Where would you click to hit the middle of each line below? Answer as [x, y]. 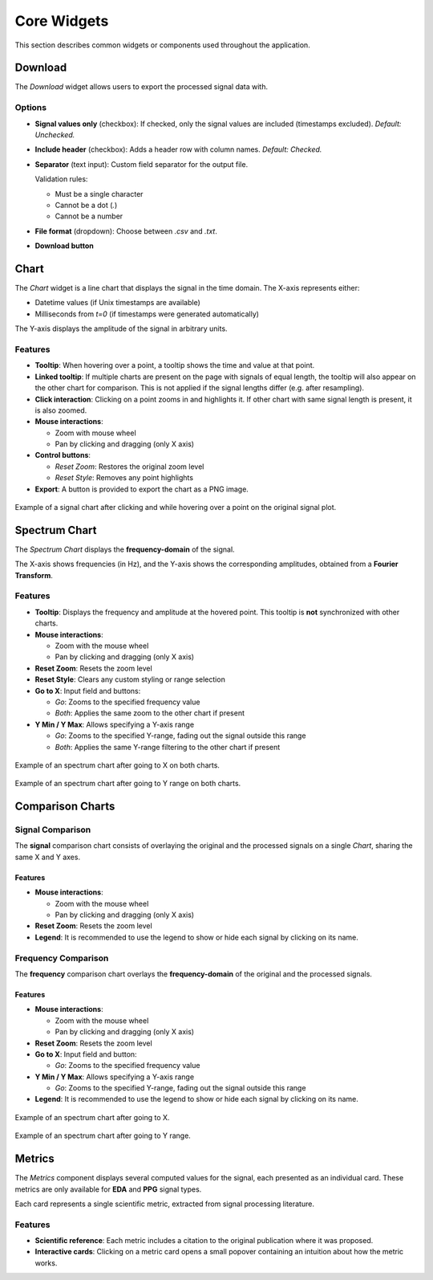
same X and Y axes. [47, 857]
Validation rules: [61, 179]
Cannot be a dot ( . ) [86, 205]
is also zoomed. [61, 410]
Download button [64, 246]
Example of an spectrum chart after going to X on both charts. [117, 765]
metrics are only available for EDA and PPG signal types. [108, 1189]
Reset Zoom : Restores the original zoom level [129, 467]
